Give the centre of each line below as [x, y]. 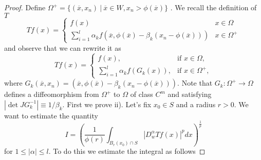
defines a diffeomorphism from [52, 94]
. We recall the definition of [213, 7]
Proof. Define [25, 7]
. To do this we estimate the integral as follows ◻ [127, 151]
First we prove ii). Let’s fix [109, 104]
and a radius [196, 104]
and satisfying [190, 94]
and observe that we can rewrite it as [63, 47]
